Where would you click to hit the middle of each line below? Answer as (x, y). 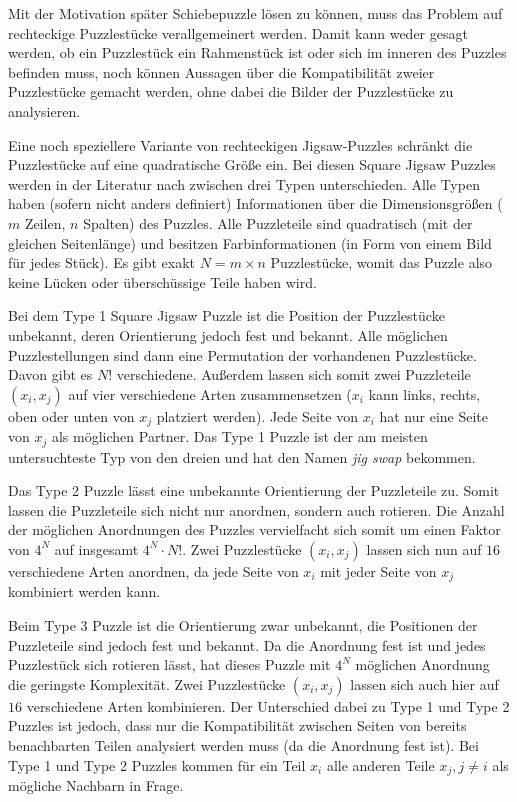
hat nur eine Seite (434, 415)
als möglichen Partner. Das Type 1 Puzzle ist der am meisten (239, 436)
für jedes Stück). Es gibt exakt (102, 262)
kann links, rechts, (424, 393)
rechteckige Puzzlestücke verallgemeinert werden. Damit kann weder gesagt (238, 32)
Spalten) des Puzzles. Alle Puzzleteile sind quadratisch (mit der (278, 222)
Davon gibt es (50, 374)
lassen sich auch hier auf (424, 683)
